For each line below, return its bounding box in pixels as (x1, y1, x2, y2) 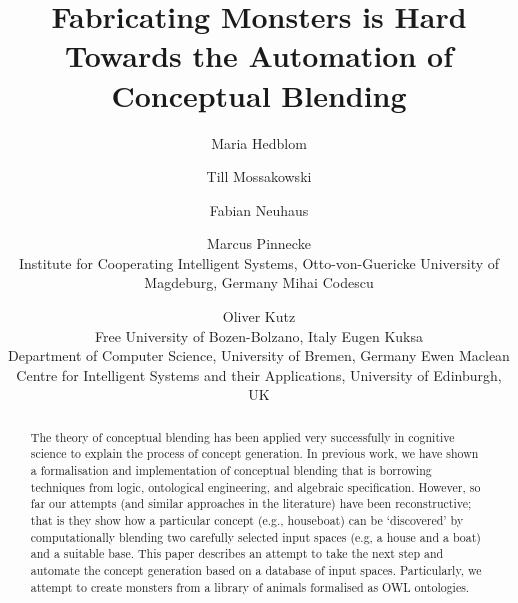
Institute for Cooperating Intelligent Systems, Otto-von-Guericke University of (18, 252, 500, 273)
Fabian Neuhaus (209, 199, 309, 220)
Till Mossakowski (206, 166, 312, 187)
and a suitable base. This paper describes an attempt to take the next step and (30, 545, 444, 562)
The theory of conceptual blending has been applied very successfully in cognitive (30, 428, 455, 445)
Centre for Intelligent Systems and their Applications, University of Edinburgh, (16, 364, 502, 385)
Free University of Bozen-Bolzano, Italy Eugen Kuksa (94, 325, 424, 346)
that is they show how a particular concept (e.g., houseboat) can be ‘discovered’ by (30, 512, 464, 529)
